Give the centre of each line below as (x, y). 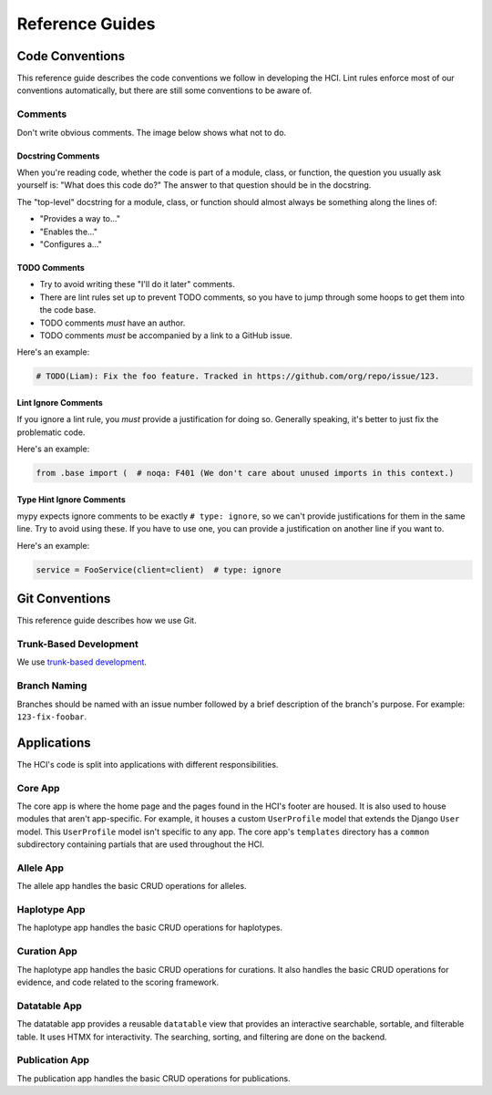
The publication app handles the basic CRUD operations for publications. (154, 1078)
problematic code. (51, 432)
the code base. (68, 310)
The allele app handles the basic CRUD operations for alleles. (132, 886)
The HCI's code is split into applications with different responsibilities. (148, 764)
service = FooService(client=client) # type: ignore (159, 569)
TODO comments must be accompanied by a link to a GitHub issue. (166, 335)
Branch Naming (52, 686)
